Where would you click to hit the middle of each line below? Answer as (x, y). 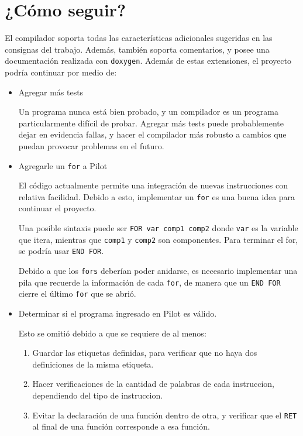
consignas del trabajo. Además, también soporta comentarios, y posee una (137, 49)
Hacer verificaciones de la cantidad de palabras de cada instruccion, (153, 384)
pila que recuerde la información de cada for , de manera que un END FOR (149, 282)
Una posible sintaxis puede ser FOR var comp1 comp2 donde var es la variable (158, 228)
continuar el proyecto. (57, 208)
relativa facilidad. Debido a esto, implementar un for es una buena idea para (157, 196)
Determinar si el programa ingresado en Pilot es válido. (118, 313)
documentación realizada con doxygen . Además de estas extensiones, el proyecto (148, 61)
